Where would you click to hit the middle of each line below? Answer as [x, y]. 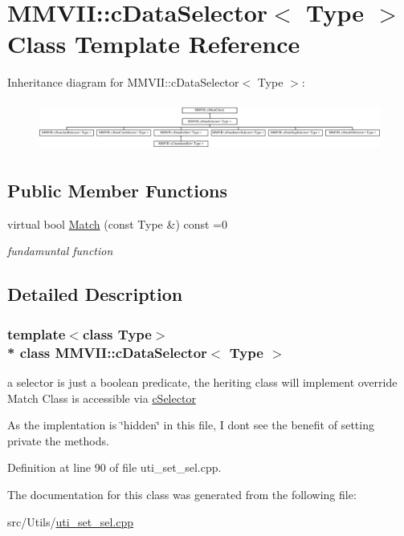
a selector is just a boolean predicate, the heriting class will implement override [202, 382]
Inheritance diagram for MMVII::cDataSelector [123, 82]
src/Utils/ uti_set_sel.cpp [71, 521]
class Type [117, 333]
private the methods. [58, 440]
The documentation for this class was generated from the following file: [182, 494]
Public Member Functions [117, 191]
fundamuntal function [60, 251]
